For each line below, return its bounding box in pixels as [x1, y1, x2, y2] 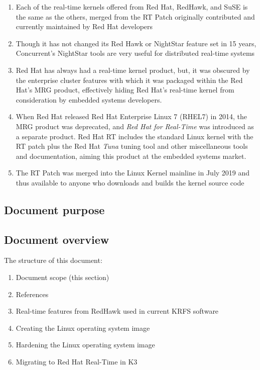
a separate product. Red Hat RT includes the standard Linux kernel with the [16, 131, 253, 141]
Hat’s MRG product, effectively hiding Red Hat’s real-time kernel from [16, 84, 234, 95]
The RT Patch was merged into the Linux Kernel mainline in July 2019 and [16, 167, 250, 178]
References [16, 289, 49, 299]
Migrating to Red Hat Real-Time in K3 [16, 356, 138, 367]
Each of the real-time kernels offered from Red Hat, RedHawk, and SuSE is [16, 2, 248, 12]
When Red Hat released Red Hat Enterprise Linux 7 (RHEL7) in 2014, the [16, 111, 247, 122]
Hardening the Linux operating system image [16, 339, 155, 350]
